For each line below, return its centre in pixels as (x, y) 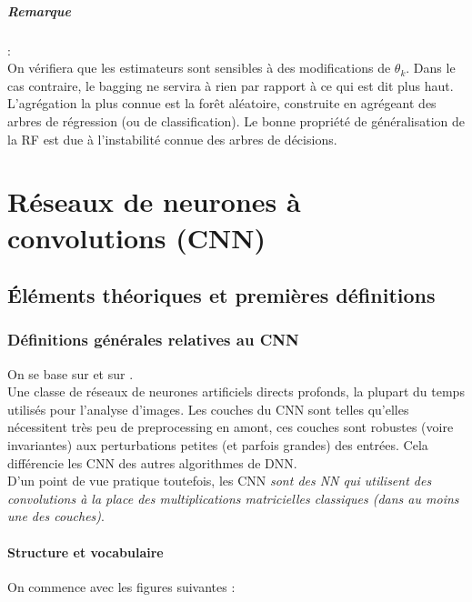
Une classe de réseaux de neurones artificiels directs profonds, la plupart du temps (236, 391)
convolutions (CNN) (137, 237)
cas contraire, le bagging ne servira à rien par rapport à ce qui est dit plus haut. (231, 85)
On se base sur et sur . (70, 373)
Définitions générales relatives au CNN (153, 340)
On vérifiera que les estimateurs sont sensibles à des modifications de (199, 68)
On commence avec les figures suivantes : (121, 586)
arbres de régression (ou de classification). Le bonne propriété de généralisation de (236, 120)
